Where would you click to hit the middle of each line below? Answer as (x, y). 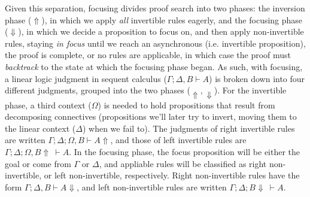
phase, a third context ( (48, 104)
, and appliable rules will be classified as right (183, 163)
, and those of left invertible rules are (178, 140)
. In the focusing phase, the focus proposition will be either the (185, 152)
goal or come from (38, 163)
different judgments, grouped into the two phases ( (98, 90)
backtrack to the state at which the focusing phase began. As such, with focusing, (154, 66)
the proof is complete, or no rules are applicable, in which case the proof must (148, 55)
